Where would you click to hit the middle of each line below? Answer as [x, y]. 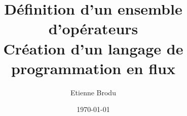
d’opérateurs [93, 28]
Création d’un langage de [93, 48]
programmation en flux [93, 68]
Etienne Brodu [93, 92]
